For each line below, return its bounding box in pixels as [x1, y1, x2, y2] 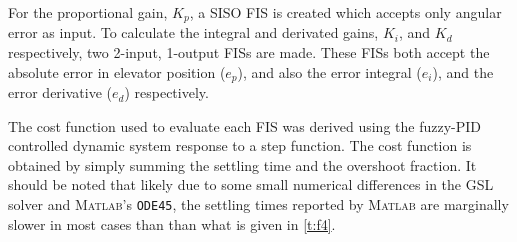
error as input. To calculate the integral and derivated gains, [8, 22, 379, 43]
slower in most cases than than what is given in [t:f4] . [8, 213, 336, 234]
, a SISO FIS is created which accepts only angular [189, 2, 502, 22]
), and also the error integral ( [237, 61, 422, 82]
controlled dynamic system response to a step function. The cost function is [8, 135, 472, 156]
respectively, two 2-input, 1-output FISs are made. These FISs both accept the [8, 42, 490, 63]
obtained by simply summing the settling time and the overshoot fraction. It [8, 154, 477, 175]
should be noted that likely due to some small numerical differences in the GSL [8, 174, 494, 195]
